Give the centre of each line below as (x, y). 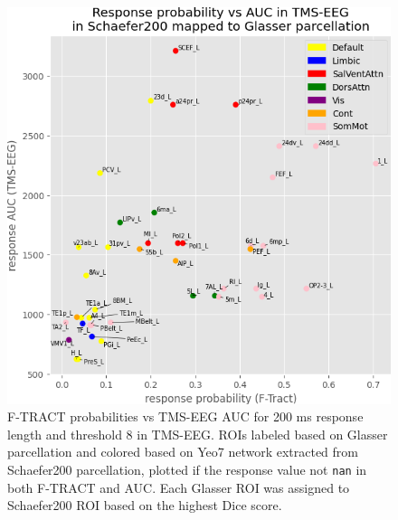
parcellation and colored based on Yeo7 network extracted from (183, 452)
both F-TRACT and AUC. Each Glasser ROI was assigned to (179, 487)
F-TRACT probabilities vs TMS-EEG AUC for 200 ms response (185, 416)
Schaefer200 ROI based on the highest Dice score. (145, 505)
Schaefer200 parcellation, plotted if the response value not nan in (187, 469)
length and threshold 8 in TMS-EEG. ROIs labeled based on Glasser (198, 434)
